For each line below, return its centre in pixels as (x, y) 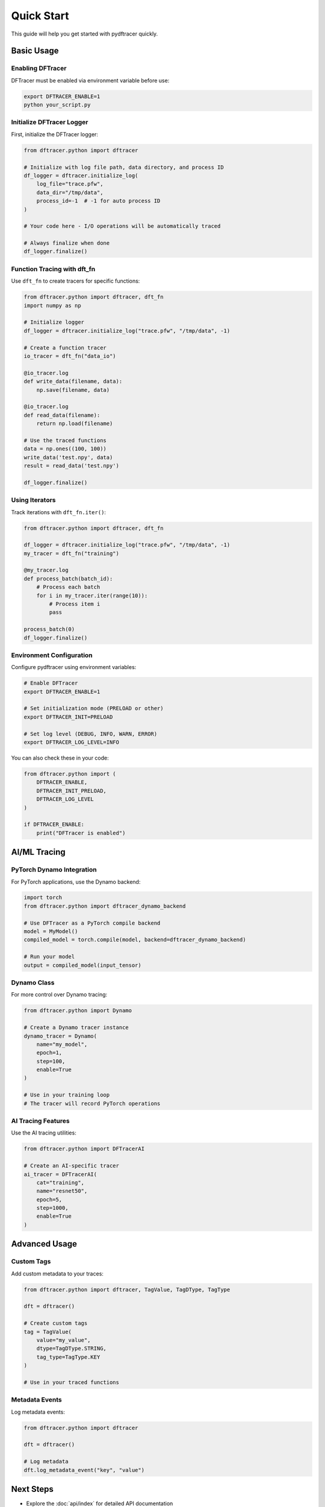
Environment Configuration (52, 655)
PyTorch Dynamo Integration (54, 870)
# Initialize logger (54, 322)
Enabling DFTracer (39, 68)
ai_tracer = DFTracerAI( (60, 1174)
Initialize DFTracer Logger (50, 122)
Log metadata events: (38, 1412)
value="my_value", (63, 1340)
